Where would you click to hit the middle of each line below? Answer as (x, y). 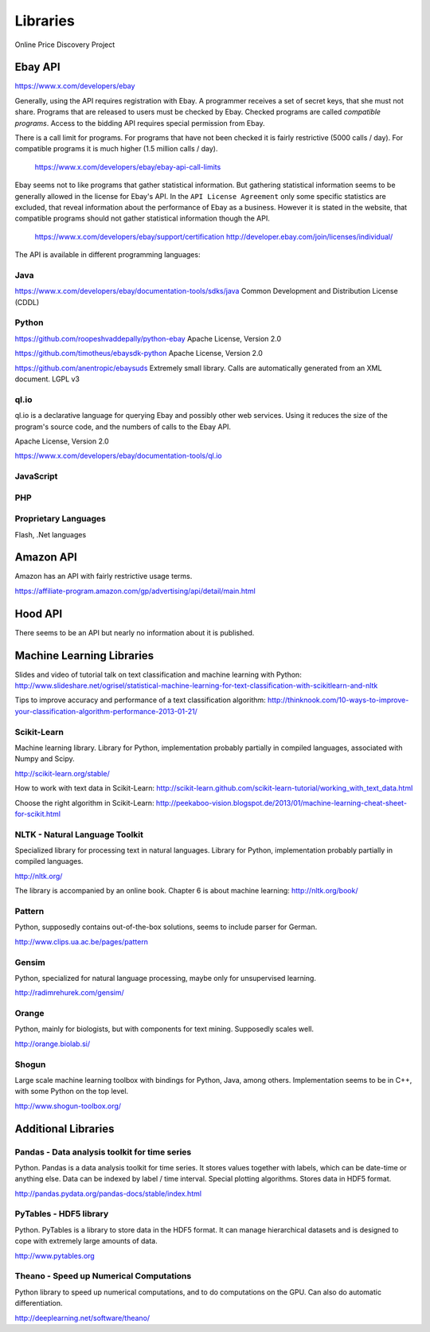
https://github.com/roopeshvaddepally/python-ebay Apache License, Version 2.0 (148, 338)
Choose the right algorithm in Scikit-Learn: (84, 803)
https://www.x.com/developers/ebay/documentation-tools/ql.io (118, 456)
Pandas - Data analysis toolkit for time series (103, 1152)
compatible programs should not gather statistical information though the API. (142, 218)
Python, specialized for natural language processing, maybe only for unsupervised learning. (165, 978)
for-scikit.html (38, 814)
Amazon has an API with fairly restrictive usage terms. (104, 576)
